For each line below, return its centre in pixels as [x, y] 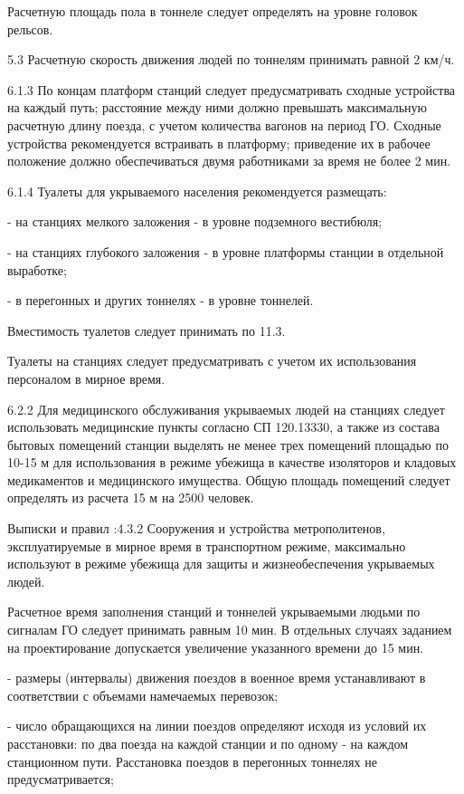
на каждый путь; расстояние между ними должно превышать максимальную [218, 107]
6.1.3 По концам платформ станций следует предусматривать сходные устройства [232, 89]
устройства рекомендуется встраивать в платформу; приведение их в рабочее [219, 143]
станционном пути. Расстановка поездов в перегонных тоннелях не [192, 761]
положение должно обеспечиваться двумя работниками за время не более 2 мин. [229, 161]
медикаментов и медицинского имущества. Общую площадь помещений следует [229, 479]
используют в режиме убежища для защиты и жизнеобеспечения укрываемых [221, 564]
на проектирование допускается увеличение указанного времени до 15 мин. [216, 647]
